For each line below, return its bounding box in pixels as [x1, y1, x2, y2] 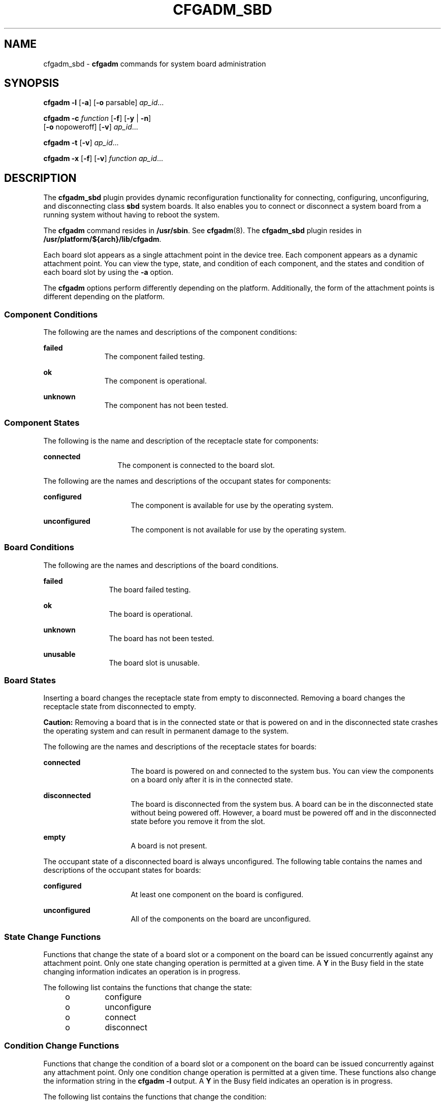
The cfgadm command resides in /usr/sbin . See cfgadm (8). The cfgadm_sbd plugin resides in [43, 226, 362, 235]
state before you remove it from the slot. [131, 817, 265, 826]
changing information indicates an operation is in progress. [43, 967, 240, 976]
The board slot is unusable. [109, 658, 200, 667]
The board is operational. [109, 609, 193, 618]
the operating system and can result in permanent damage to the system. [43, 727, 289, 736]
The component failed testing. [104, 352, 205, 361]
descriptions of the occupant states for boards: [43, 866, 201, 875]
